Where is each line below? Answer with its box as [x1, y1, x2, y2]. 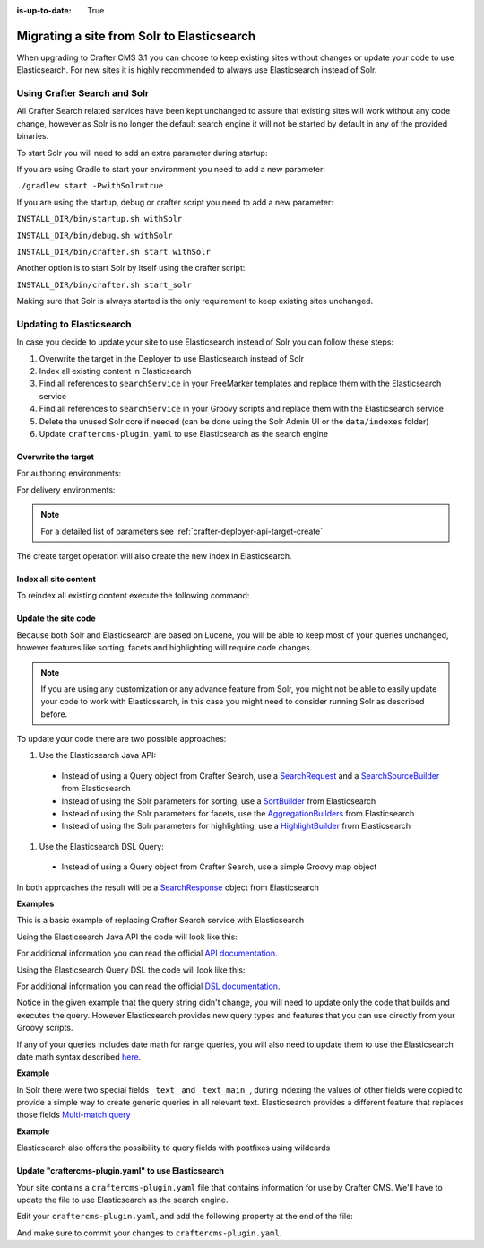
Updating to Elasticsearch [16, 318, 132, 330]
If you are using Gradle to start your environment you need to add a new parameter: [16, 164, 326, 174]
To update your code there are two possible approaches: [16, 734, 227, 745]
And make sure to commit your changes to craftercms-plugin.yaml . [16, 1227, 282, 1238]
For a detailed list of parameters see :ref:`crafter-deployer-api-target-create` [40, 526, 323, 537]
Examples [16, 898, 55, 909]
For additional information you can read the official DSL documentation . [16, 981, 281, 991]
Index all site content [16, 573, 96, 584]
